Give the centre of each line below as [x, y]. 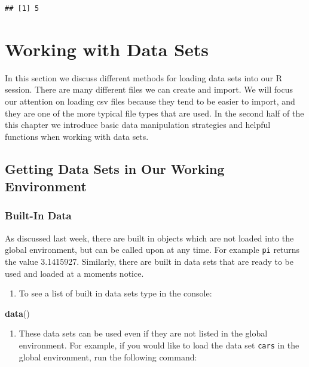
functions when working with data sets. [77, 136]
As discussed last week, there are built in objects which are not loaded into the [149, 238]
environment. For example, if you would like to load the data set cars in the [159, 345]
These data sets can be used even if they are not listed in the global [143, 333]
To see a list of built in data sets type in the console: [115, 293]
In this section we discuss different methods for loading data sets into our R [144, 77]
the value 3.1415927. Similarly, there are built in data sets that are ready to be [149, 261]
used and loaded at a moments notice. [74, 273]
